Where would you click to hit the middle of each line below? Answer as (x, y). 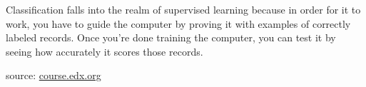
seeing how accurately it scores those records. (105, 51)
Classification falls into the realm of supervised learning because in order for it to (183, 9)
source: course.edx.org (54, 75)
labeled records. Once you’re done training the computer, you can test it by (171, 37)
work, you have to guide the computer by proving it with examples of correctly (178, 23)
